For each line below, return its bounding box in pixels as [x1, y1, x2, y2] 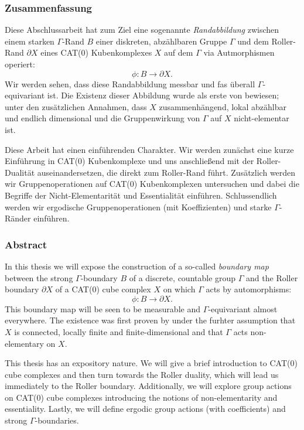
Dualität [5, 166, 35, 178]
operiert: [5, 58, 35, 70]
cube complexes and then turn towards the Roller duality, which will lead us [5, 368, 279, 380]
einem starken [5, 35, 54, 47]
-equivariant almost [208, 302, 278, 315]
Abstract [5, 237, 47, 251]
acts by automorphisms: [206, 283, 292, 295]
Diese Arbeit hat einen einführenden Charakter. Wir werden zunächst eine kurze [5, 143, 294, 155]
